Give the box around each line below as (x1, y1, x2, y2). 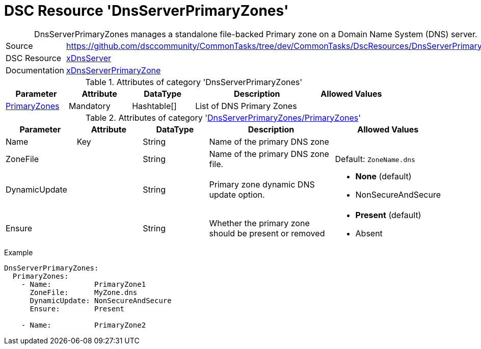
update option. (209, 189, 265, 200)
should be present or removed (209, 228, 325, 238)
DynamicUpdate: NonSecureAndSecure (30, 296, 172, 305)
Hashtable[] (132, 100, 177, 111)
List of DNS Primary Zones (195, 100, 297, 111)
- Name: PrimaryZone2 (21, 320, 146, 329)
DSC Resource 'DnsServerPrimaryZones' (4, 2, 289, 19)
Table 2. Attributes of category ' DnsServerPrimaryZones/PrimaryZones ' (85, 112, 361, 123)
